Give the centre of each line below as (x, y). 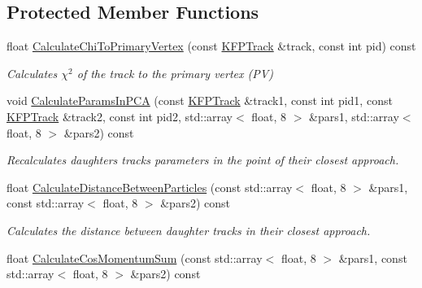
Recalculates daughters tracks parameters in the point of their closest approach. (203, 160)
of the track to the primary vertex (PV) (175, 73)
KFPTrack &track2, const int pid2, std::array (120, 116)
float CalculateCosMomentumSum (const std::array (135, 257)
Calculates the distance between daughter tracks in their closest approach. (189, 230)
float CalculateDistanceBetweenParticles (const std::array (150, 187)
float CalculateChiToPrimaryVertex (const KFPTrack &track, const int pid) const (211, 46)
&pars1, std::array (354, 116)
